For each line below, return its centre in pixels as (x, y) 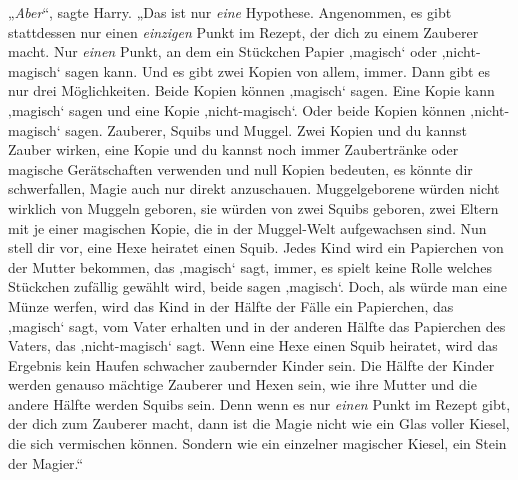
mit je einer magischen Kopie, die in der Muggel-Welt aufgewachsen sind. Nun (247, 227)
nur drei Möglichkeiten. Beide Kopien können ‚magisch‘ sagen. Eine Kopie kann (251, 90)
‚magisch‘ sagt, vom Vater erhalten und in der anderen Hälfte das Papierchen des (257, 325)
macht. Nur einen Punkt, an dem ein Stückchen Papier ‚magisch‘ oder (223, 51)
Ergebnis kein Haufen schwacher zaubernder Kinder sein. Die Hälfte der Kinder (251, 364)
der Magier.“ (46, 462)
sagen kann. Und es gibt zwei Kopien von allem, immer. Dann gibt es (277, 70)
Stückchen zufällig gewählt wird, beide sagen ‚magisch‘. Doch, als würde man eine (258, 286)
